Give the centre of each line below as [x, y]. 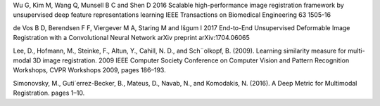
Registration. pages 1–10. [49, 93]
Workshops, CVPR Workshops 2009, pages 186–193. [89, 70]
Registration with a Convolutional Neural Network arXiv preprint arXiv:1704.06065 [131, 38]
